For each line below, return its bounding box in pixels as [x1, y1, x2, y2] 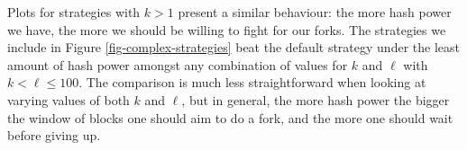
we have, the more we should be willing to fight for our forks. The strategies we [7, 20, 446, 39]
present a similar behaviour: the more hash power [178, 3, 452, 21]
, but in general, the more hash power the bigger [181, 90, 450, 109]
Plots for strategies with [7, 3, 141, 21]
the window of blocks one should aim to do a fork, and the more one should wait [7, 108, 453, 127]
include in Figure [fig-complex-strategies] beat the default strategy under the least [7, 38, 460, 57]
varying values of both [7, 90, 130, 109]
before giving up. [7, 126, 101, 145]
